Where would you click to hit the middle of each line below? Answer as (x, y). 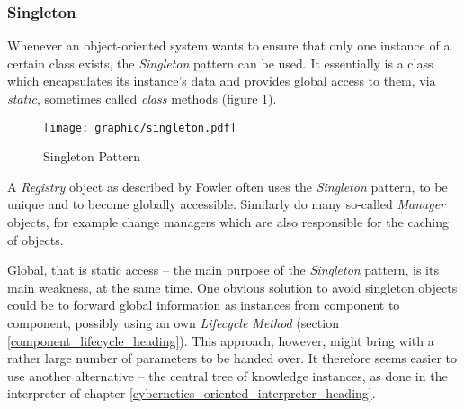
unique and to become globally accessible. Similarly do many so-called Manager (227, 204)
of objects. (36, 239)
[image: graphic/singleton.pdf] (140, 127)
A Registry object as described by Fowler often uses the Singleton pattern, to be (228, 186)
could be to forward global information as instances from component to (204, 305)
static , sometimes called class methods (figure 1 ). (142, 98)
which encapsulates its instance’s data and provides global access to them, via (222, 81)
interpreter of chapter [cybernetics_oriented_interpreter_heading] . (192, 393)
